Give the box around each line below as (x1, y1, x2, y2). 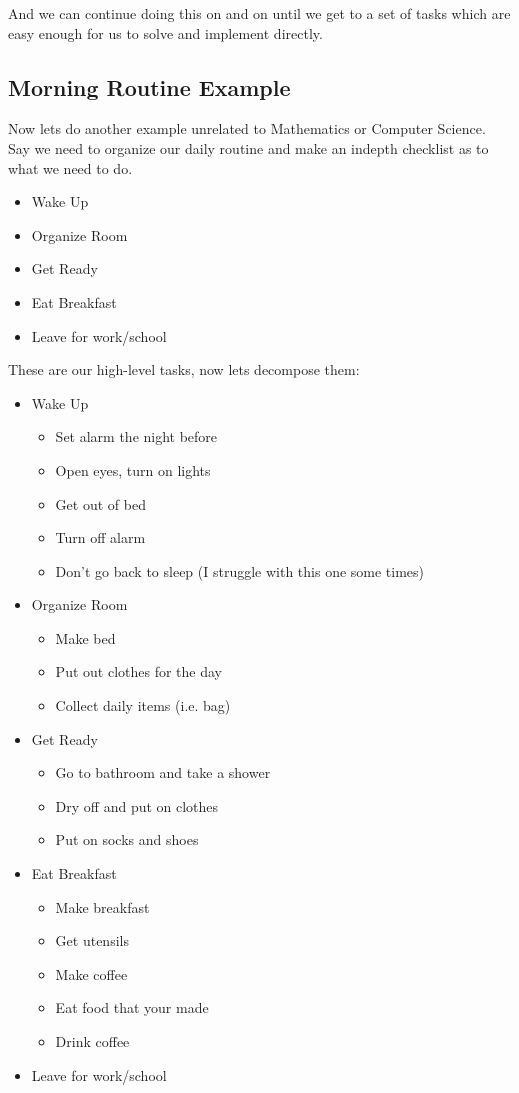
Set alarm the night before (55, 426, 218, 447)
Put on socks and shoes (55, 829, 199, 850)
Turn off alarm (55, 527, 146, 548)
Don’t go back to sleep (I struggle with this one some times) (55, 560, 425, 581)
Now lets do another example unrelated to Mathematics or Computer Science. (8, 118, 486, 139)
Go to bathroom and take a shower (55, 762, 271, 783)
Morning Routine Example (8, 71, 291, 102)
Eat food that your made (55, 997, 209, 1018)
